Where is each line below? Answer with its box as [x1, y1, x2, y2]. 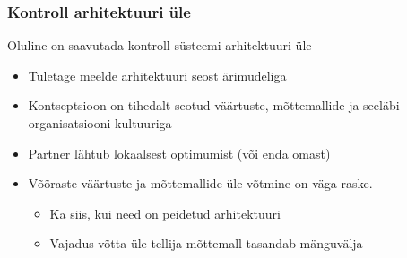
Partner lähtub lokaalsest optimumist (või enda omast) [28, 143, 331, 162]
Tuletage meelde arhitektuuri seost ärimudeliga [28, 65, 287, 84]
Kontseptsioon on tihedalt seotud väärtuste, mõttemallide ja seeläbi [28, 96, 400, 115]
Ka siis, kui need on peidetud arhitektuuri [49, 203, 281, 222]
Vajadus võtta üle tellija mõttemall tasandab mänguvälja [49, 234, 363, 253]
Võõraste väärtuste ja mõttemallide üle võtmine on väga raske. [28, 174, 373, 193]
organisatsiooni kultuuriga [28, 114, 172, 132]
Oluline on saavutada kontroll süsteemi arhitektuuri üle [7, 36, 312, 55]
